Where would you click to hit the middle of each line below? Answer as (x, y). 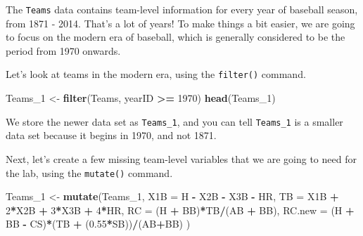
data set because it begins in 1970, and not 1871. (111, 135)
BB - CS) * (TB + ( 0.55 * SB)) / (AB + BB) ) (98, 224)
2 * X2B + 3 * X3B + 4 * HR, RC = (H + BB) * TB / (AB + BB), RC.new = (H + (180, 210)
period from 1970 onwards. (63, 50)
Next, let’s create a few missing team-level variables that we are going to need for (181, 158)
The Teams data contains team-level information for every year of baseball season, (182, 9)
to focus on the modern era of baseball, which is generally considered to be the (176, 37)
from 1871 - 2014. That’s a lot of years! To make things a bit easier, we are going (180, 23)
